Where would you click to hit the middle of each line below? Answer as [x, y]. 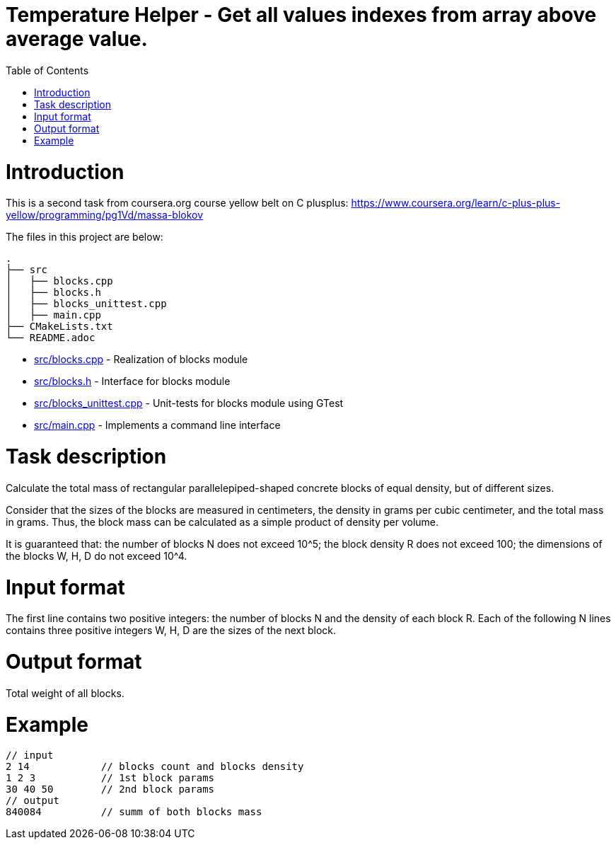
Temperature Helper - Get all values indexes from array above [301, 15]
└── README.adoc [51, 338]
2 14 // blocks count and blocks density [155, 767]
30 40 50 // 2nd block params [110, 789]
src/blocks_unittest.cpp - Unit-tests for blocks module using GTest [189, 403]
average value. [77, 39]
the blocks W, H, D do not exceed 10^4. [97, 556]
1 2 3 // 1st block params [110, 778]
